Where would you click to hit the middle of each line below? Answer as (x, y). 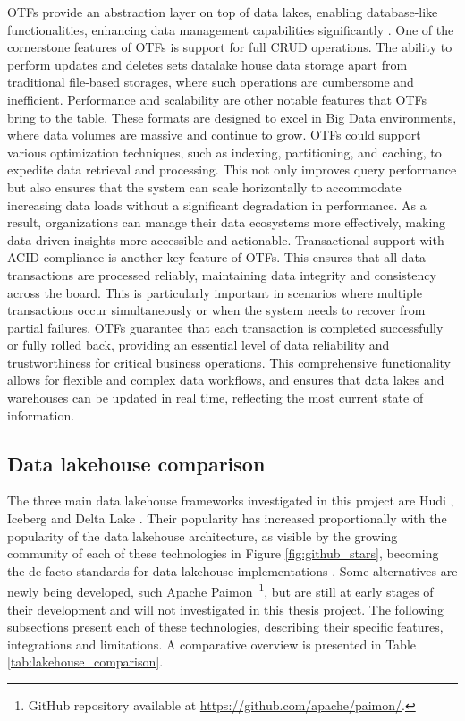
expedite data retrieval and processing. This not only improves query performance (232, 170)
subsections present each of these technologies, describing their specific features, (225, 627)
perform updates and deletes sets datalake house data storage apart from (207, 64)
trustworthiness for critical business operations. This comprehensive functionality (229, 362)
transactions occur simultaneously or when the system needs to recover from (216, 310)
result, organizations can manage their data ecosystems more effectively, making (227, 222)
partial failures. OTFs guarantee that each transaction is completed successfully (225, 327)
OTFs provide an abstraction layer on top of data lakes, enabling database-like (223, 12)
